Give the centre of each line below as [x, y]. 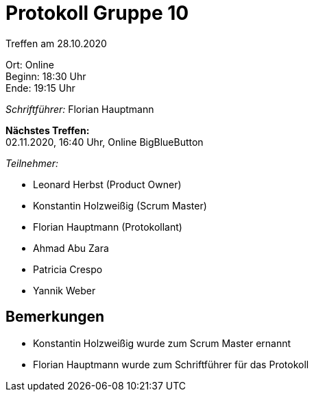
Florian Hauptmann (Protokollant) [108, 227]
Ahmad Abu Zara [71, 248]
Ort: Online [30, 64]
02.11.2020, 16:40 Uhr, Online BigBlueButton [105, 142]
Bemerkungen [55, 317]
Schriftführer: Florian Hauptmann [80, 109]
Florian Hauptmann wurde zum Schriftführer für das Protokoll [171, 364]
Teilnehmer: [32, 163]
